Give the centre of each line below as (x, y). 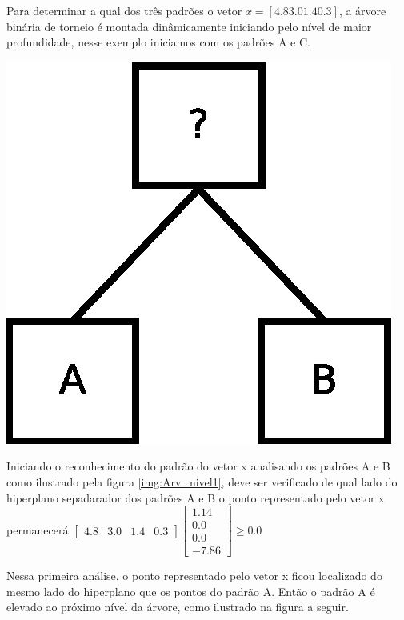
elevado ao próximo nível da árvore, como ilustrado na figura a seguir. (178, 607)
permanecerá (38, 529)
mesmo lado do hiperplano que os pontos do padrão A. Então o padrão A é (191, 591)
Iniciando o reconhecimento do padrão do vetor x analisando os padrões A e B (198, 466)
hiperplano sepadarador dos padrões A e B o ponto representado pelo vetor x (196, 497)
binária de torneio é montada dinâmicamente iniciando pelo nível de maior (189, 26)
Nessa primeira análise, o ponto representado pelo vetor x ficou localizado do (194, 576)
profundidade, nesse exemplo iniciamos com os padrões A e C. (158, 42)
